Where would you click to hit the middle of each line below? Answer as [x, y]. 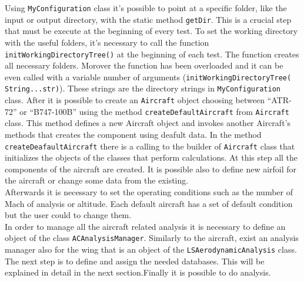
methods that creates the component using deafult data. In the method [133, 134]
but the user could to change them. [68, 215]
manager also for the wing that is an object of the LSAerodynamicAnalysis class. [151, 249]
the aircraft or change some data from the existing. [97, 180]
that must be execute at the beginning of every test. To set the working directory [151, 31]
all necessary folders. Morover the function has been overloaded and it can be [144, 65]
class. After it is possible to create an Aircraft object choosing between [135, 100]
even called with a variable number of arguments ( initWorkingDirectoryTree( [148, 77]
